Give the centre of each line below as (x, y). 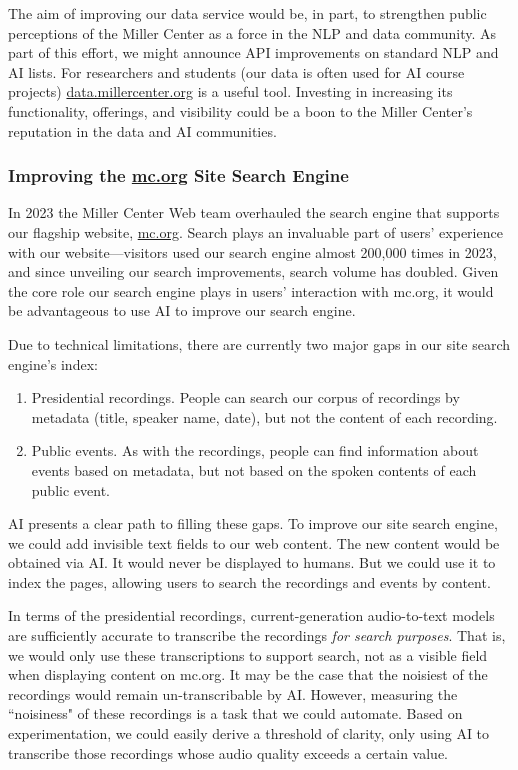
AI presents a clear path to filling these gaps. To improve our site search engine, (253, 523)
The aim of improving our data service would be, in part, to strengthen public (247, 13)
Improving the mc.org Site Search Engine (178, 175)
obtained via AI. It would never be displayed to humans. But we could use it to (252, 562)
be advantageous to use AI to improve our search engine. (182, 310)
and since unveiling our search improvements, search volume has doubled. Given (253, 271)
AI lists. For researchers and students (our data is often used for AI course (236, 71)
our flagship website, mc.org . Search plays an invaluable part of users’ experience (255, 231)
